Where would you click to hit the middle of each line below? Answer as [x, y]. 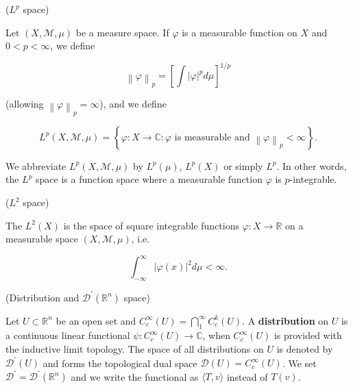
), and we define [133, 104]
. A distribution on [285, 320]
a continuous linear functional [68, 335]
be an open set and [96, 320]
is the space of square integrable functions [151, 225]
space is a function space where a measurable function [149, 179]
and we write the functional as [135, 376]
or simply [243, 165]
